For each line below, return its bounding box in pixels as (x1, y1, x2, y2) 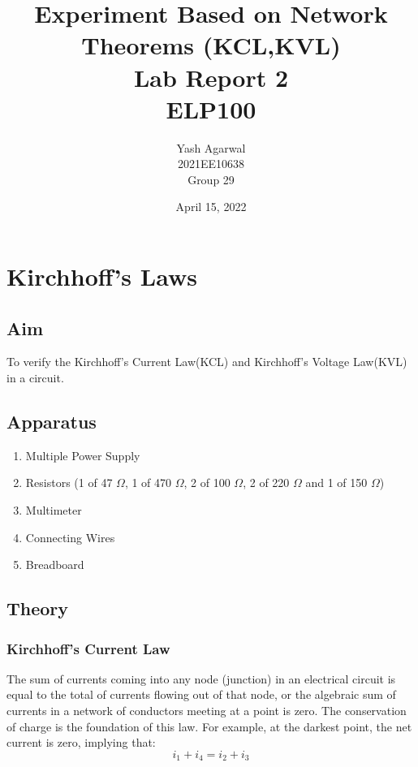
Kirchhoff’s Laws (6, 260, 197, 293)
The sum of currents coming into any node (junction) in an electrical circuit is (6, 670, 396, 687)
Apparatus (6, 409, 97, 434)
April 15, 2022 (175, 198, 247, 215)
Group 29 (187, 170, 235, 187)
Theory (6, 596, 69, 621)
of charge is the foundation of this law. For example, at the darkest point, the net (6, 717, 412, 735)
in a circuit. (6, 369, 64, 386)
